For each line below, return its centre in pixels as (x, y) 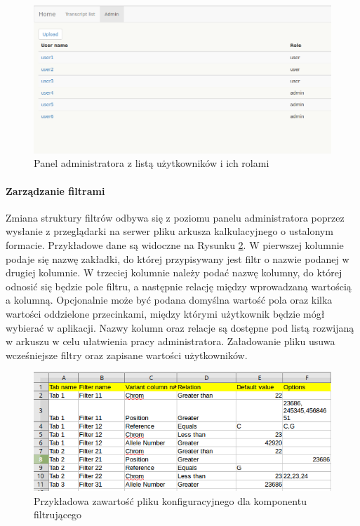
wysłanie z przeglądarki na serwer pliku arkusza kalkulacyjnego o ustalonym (169, 231)
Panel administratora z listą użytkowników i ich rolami (152, 163)
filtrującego (58, 514)
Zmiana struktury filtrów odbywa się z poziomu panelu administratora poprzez (175, 217)
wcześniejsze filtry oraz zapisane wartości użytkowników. (127, 355)
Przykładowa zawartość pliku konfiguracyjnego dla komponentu (170, 500)
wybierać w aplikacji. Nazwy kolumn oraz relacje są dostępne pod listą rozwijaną (180, 327)
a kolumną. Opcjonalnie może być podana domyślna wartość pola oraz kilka (169, 300)
